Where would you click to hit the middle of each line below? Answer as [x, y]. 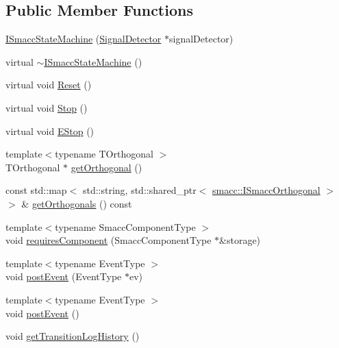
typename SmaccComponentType [125, 226]
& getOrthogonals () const [77, 203]
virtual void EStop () [50, 130]
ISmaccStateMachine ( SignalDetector [84, 39]
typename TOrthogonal [104, 154]
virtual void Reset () [49, 85]
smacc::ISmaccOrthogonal [266, 190]
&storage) [240, 240]
